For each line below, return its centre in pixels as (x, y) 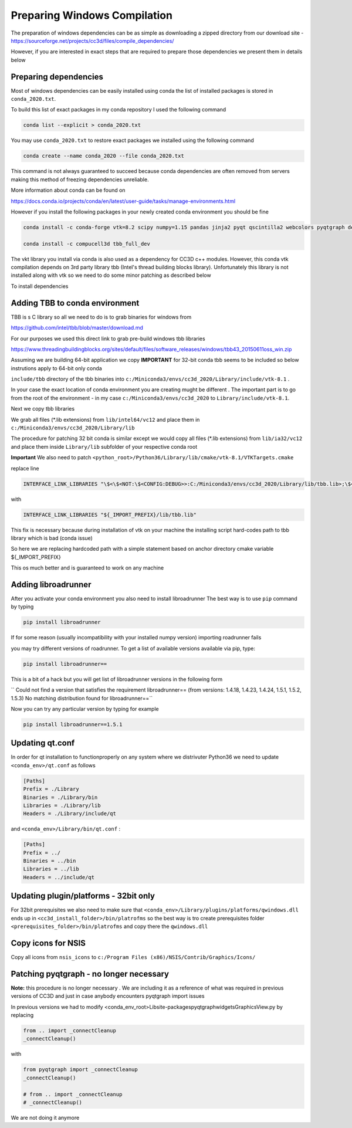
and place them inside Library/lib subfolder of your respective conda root (104, 446)
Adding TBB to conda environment (75, 303)
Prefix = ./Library (51, 789)
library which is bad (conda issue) (52, 538)
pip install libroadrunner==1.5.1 (73, 724)
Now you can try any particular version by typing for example (85, 709)
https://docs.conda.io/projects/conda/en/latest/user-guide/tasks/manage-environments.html (123, 201)
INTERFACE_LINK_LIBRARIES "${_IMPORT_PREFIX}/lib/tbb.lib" (110, 514)
